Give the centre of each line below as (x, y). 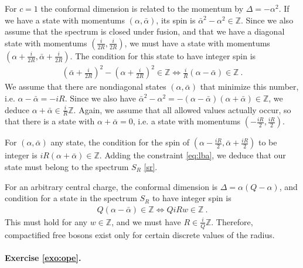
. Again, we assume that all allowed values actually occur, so (182, 109)
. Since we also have (101, 98)
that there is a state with (50, 121)
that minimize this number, (249, 86)
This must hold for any (46, 221)
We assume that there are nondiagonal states (86, 86)
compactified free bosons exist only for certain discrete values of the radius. (140, 234)
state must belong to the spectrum (67, 166)
